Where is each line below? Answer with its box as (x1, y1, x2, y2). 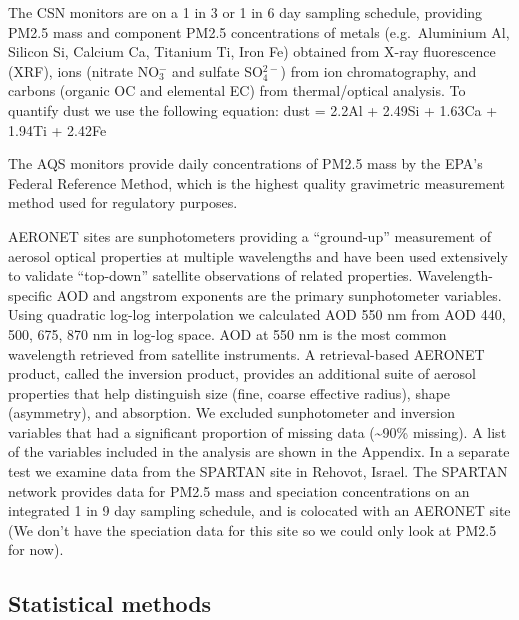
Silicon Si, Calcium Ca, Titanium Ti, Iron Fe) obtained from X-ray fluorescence (8, 41, 496, 62)
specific (8, 284, 53, 305)
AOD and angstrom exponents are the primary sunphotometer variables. (56, 284, 502, 305)
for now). (8, 539, 64, 560)
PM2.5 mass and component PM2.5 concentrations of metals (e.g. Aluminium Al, (8, 21, 510, 42)
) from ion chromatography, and (280, 60, 477, 81)
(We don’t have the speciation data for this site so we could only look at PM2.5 (8, 519, 497, 540)
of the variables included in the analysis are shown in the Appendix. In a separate (8, 441, 510, 462)
